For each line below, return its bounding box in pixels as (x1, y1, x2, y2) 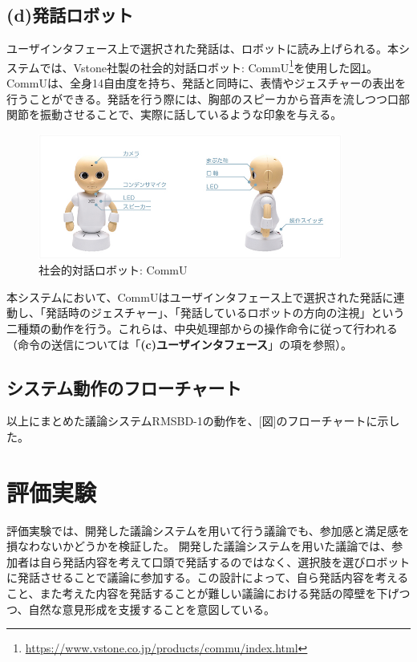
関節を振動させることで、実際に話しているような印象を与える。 (6, 106, 342, 123)
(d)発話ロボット (6, 2, 134, 27)
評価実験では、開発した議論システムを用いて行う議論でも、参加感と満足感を (6, 522, 410, 538)
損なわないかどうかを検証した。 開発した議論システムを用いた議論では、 (6, 538, 392, 554)
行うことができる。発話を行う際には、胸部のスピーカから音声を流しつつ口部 (6, 90, 410, 107)
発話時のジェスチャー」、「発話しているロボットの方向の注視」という (45, 304, 405, 321)
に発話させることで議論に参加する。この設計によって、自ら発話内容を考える (6, 569, 409, 586)
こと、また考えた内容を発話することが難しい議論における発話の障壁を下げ (6, 585, 399, 602)
